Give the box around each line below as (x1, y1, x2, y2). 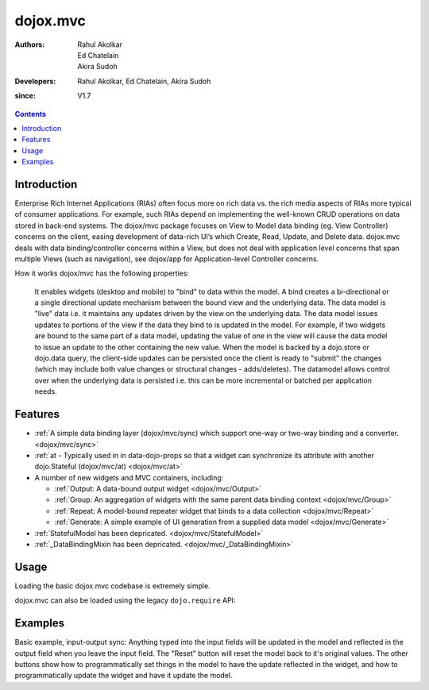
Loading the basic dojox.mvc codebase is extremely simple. (14, 580, 211, 591)
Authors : (14, 40, 45, 49)
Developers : (14, 76, 56, 86)
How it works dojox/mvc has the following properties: (14, 268, 190, 278)
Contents (14, 109, 47, 118)
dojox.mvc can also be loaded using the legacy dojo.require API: (14, 596, 236, 605)
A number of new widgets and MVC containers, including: (34, 472, 224, 482)
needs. (34, 387, 57, 396)
